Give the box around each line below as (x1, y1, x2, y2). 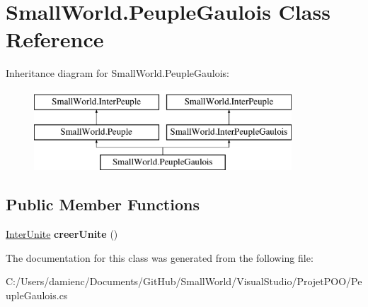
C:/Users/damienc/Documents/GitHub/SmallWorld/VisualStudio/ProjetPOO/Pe (6, 274, 362, 289)
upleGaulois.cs (6, 287, 68, 302)
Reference (6, 25, 104, 54)
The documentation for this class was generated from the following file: (6, 250, 314, 265)
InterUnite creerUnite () (6, 227, 118, 241)
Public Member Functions (6, 193, 200, 215)
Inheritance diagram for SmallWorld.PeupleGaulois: (6, 66, 229, 80)
